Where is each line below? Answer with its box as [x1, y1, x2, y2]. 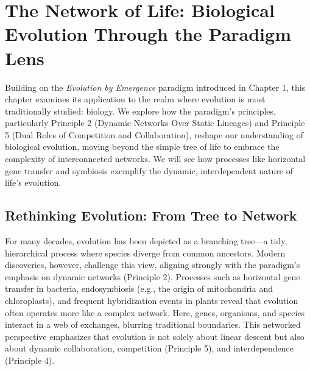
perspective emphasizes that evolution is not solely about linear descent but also [5, 330, 305, 342]
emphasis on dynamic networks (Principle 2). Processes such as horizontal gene [5, 270, 300, 283]
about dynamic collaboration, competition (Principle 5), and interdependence [5, 342, 294, 355]
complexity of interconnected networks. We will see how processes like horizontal [5, 152, 306, 165]
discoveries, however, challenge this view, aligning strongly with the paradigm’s [5, 258, 300, 271]
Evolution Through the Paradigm [5, 21, 291, 46]
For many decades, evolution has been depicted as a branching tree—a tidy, [5, 235, 287, 247]
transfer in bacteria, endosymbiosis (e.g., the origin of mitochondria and [5, 282, 273, 295]
